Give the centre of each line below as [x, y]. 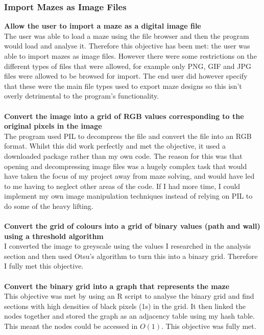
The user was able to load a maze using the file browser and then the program [127, 35]
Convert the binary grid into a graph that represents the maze [117, 286]
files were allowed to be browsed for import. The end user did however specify [126, 76]
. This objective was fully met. [209, 326]
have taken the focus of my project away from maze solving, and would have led [129, 176]
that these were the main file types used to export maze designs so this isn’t [123, 86]
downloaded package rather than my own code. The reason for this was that [123, 155]
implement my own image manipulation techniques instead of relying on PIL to [128, 196]
